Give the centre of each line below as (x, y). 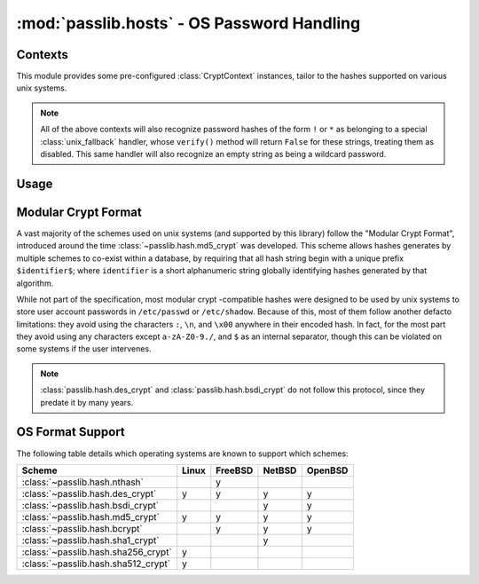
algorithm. (35, 283)
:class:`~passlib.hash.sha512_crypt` (96, 564)
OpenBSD (327, 470)
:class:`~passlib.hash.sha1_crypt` (90, 540)
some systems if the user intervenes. (84, 349)
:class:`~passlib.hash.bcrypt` (82, 528)
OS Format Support (71, 432)
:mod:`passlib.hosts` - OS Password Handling (188, 23)
